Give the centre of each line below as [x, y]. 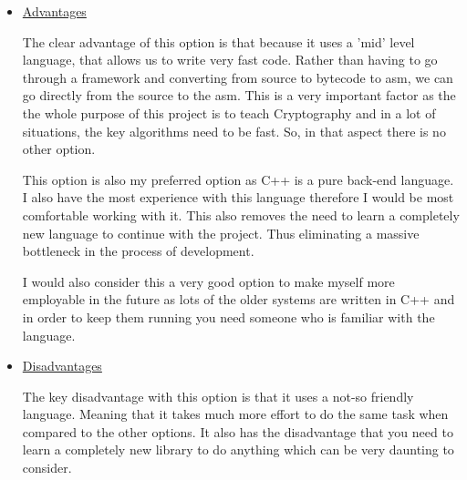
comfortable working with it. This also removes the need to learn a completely [241, 214]
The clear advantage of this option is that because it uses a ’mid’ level [218, 41]
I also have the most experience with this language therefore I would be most [238, 197]
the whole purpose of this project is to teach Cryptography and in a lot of [229, 112]
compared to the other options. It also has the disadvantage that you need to [238, 431]
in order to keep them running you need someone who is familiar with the [228, 317]
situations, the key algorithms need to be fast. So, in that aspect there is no [234, 131]
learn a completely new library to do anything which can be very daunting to [238, 449]
